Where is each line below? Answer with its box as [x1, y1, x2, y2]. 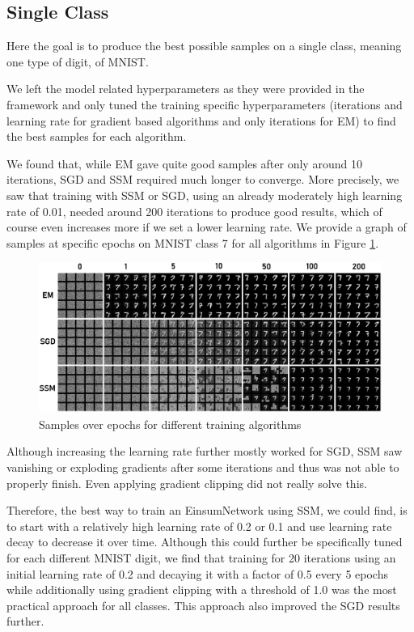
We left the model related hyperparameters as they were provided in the [6, 80, 365, 97]
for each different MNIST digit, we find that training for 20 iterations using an [6, 549, 396, 566]
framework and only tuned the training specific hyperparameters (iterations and [6, 95, 403, 112]
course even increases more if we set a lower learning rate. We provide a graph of [6, 218, 407, 235]
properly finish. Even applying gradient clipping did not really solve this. [6, 474, 367, 491]
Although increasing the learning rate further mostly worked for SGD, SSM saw [6, 443, 403, 460]
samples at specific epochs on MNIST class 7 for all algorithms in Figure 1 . [6, 234, 379, 251]
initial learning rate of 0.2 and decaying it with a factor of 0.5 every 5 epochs [6, 565, 388, 582]
